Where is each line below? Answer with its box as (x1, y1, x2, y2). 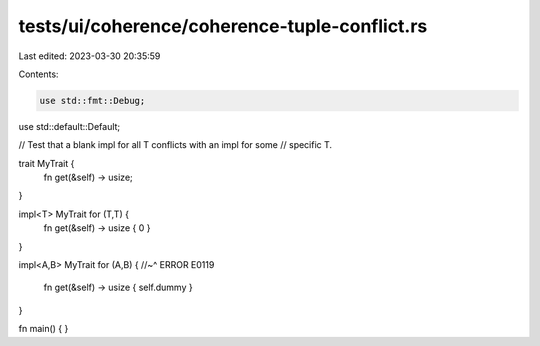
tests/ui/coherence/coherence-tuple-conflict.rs (18, 15, 428, 37)
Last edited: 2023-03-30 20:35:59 (18, 50, 161, 62)
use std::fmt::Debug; (39, 95, 146, 106)
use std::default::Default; (18, 120, 121, 132)
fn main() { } (18, 323, 69, 335)
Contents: (18, 68, 59, 80)
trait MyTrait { (18, 157, 75, 169)
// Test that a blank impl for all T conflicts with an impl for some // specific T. (18, 139, 333, 151)
